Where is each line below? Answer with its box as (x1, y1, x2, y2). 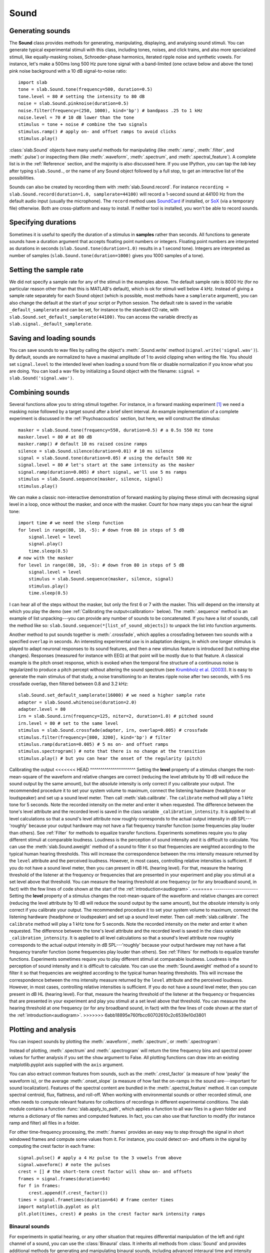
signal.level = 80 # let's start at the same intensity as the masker (18, 462, 195, 468)
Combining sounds (9, 388, 70, 397)
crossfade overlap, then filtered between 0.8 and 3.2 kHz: (9, 681, 128, 687)
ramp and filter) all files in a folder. (9, 1120, 80, 1126)
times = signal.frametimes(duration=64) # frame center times (18, 1197, 174, 1202)
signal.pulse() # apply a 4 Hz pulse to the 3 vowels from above (18, 1155, 182, 1160)
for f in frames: (18, 1183, 60, 1189)
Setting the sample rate (9, 266, 83, 274)
